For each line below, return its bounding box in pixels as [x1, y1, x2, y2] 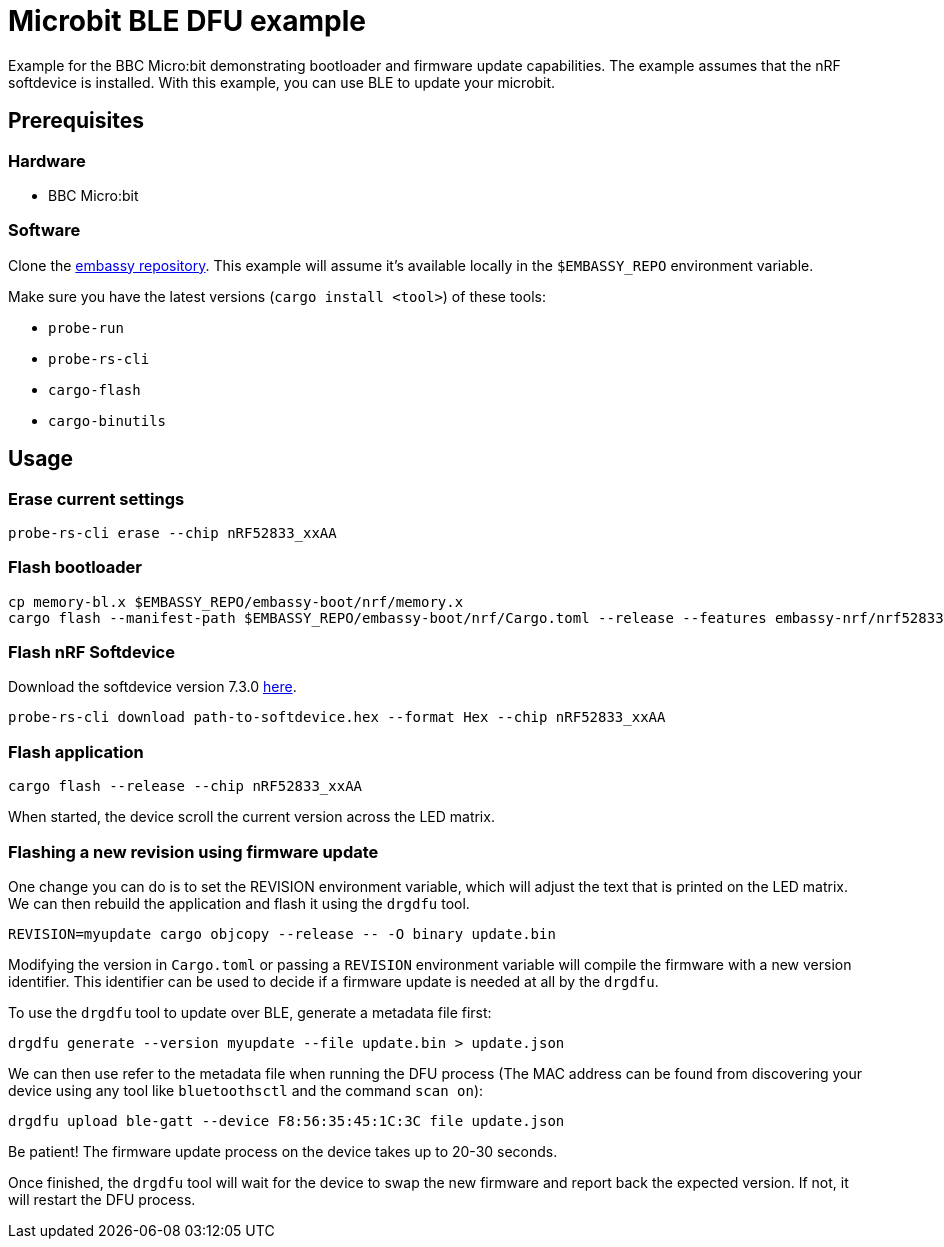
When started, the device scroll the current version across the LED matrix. [8, 808, 495, 826]
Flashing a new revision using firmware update [8, 841, 379, 862]
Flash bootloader [8, 557, 143, 578]
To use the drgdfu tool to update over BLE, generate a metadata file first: [8, 1003, 492, 1021]
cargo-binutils [48, 412, 167, 429]
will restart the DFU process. [8, 1190, 196, 1208]
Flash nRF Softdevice [8, 642, 175, 663]
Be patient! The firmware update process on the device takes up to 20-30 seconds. [8, 1142, 558, 1160]
